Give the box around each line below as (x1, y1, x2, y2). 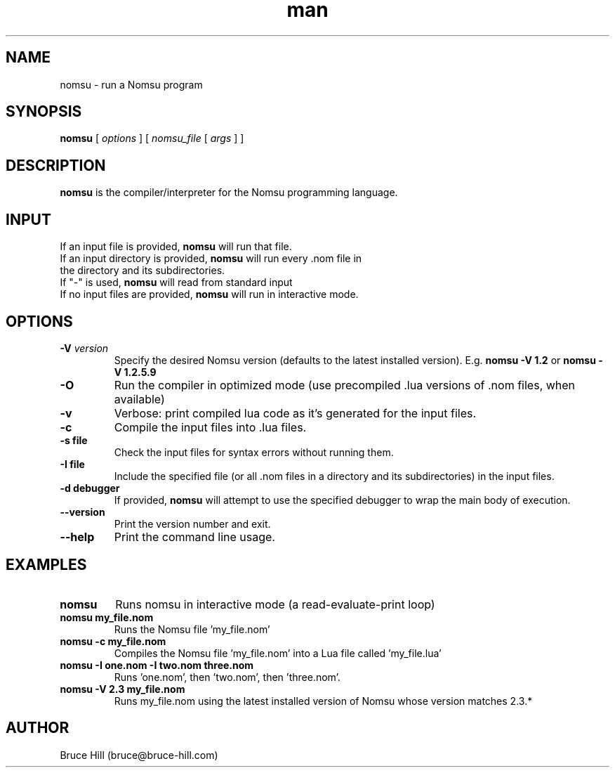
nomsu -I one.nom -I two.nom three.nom (60, 658, 254, 671)
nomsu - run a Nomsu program (60, 78, 203, 91)
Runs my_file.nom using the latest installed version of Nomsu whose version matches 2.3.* (114, 694, 533, 707)
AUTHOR (6, 719, 70, 737)
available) (114, 391, 165, 406)
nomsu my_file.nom (60, 611, 154, 623)
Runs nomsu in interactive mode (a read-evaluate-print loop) (115, 597, 435, 611)
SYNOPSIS (6, 103, 82, 121)
